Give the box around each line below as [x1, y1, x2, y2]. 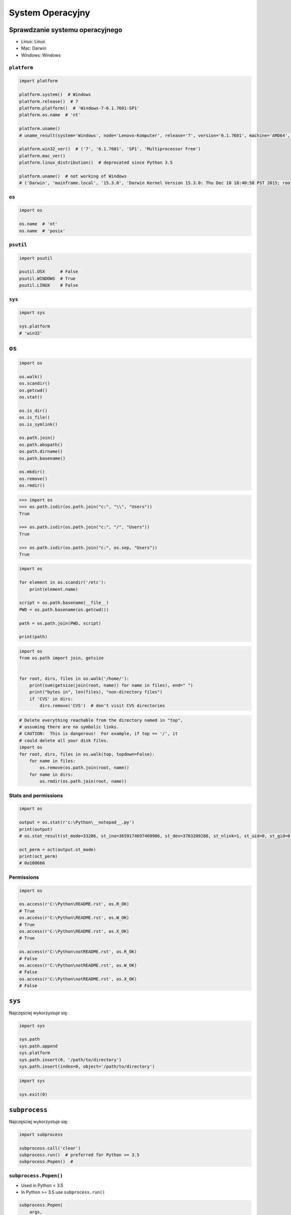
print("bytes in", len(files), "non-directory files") [29, 689, 162, 695]
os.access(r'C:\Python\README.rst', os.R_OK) [19, 902, 129, 907]
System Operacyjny [9, 7, 91, 18]
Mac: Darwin [21, 45, 47, 51]
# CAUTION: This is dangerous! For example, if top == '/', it [19, 731, 178, 736]
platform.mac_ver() [19, 153, 65, 158]
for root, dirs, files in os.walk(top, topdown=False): [19, 751, 155, 757]
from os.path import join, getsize [19, 655, 104, 661]
